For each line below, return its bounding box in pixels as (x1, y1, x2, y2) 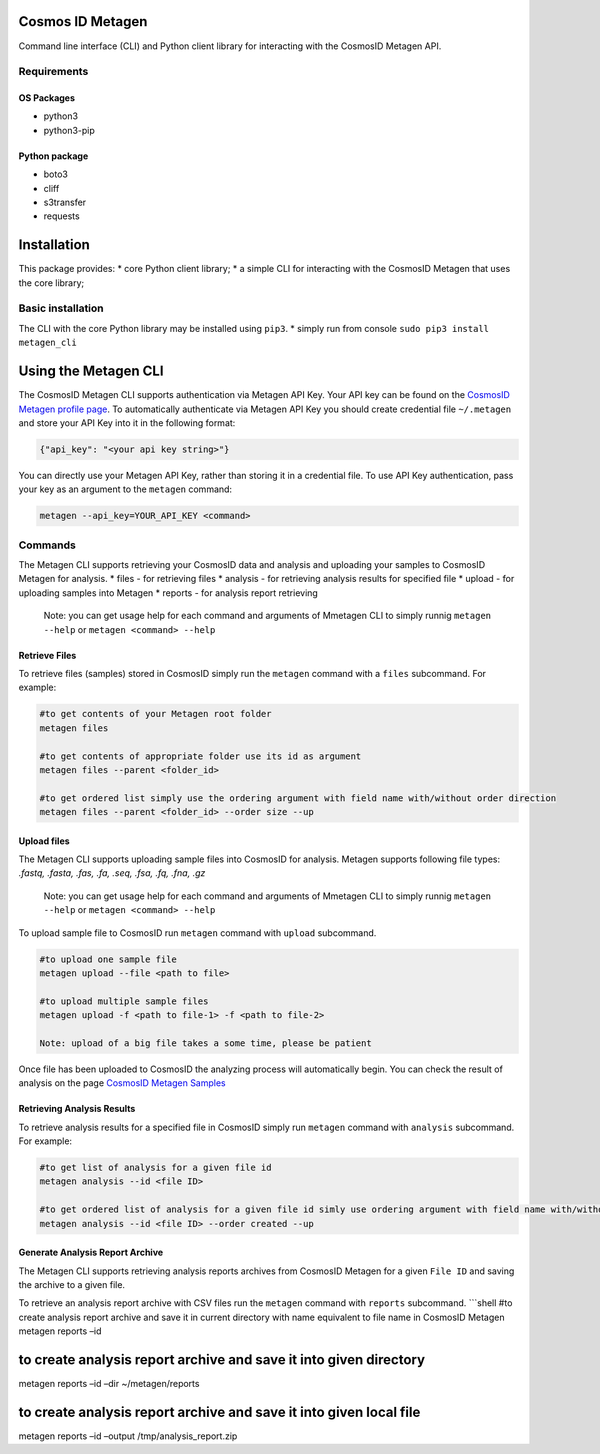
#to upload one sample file (39, 953, 177, 965)
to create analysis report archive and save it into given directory (18, 1351, 425, 1369)
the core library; (18, 276, 85, 289)
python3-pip (43, 124, 95, 136)
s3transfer (43, 196, 87, 209)
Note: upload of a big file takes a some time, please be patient (39, 1037, 372, 1049)
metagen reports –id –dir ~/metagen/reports (18, 1378, 200, 1390)
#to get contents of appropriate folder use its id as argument (39, 750, 362, 762)
